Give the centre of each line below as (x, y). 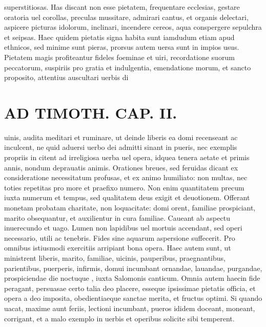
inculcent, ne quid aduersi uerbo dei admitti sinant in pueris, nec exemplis (121, 147)
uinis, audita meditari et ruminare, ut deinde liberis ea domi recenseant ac (121, 137)
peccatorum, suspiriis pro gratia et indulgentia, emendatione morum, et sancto (128, 67)
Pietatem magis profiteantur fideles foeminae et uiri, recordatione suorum (119, 57)
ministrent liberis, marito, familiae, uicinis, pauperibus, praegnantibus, (115, 258)
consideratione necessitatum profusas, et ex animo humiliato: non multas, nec (126, 177)
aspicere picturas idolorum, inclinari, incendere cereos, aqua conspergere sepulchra (133, 27)
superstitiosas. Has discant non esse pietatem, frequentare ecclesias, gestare (122, 7)
